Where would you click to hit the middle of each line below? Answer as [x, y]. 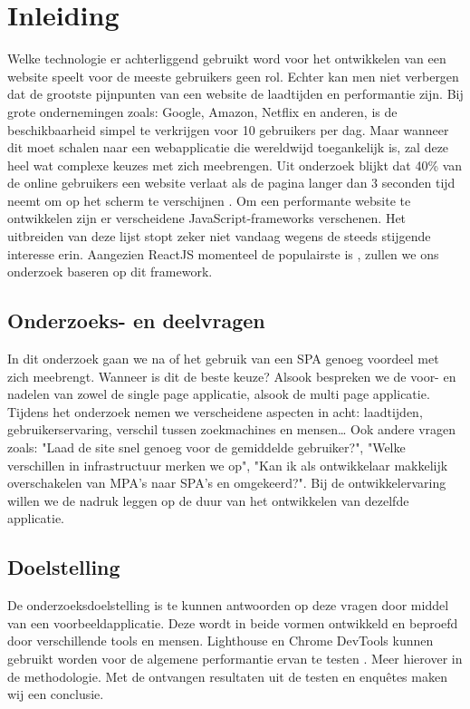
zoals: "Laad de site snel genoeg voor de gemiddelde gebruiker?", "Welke [206, 447]
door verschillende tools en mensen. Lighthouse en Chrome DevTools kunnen [221, 641]
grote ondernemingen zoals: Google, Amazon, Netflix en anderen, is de [202, 111]
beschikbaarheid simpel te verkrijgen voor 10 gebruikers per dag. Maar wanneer [228, 129]
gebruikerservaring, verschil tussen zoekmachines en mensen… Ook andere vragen [232, 429]
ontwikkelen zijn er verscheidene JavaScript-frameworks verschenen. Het [207, 218]
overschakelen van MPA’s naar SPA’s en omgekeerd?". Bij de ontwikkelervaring [227, 483]
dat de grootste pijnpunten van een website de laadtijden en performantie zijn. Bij [235, 94]
